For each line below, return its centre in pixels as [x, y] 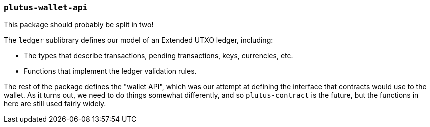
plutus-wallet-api [46, 8]
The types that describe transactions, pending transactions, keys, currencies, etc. [159, 56]
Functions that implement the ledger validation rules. [110, 71]
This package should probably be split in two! [79, 25]
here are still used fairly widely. [55, 104]
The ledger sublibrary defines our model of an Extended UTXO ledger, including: [139, 40]
